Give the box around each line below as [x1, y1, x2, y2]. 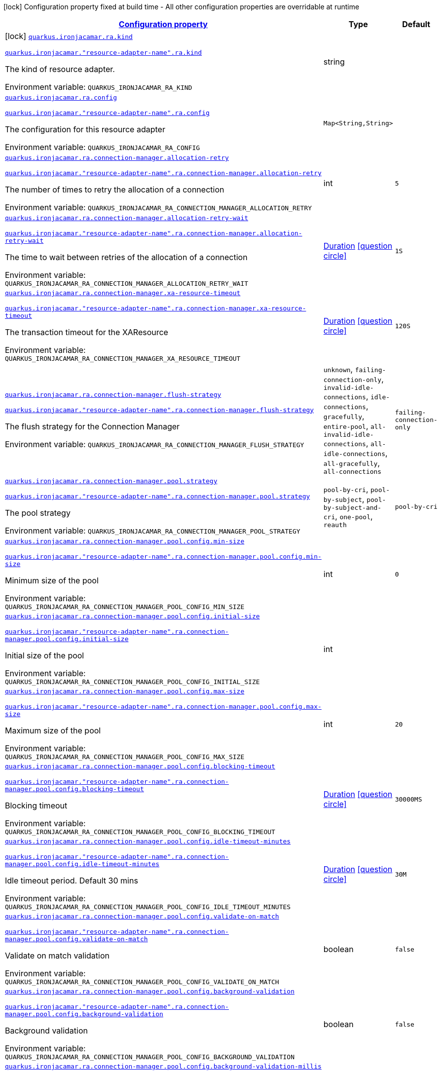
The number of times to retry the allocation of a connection [5, 185, 224, 194]
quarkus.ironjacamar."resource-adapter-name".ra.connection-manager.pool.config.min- [5, 553, 322, 560]
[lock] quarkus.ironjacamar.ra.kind [5, 31, 133, 41]
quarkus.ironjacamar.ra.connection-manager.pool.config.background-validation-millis [5, 1063, 322, 1070]
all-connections [323, 468, 382, 475]
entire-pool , [323, 421, 368, 431]
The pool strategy [5, 508, 71, 518]
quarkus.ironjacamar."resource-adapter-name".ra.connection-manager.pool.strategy [5, 493, 310, 500]
